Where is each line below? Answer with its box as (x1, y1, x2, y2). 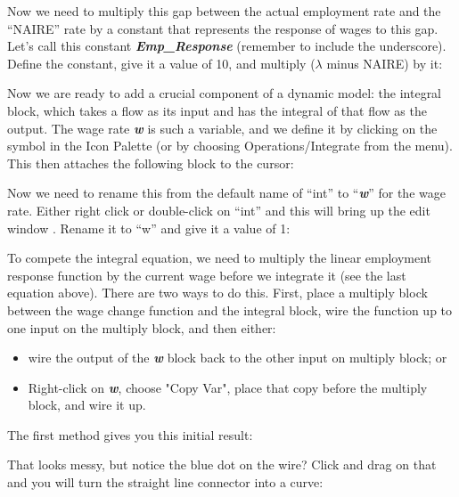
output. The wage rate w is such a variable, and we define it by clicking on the (7, 118, 438, 137)
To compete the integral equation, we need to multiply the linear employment (7, 248, 432, 267)
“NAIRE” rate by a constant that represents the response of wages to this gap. (7, 19, 439, 37)
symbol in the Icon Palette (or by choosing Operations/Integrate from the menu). (7, 136, 453, 155)
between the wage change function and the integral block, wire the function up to (7, 300, 453, 319)
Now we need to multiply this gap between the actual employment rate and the (7, 2, 441, 20)
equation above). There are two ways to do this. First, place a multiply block (7, 283, 428, 302)
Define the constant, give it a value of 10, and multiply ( (7, 53, 316, 72)
